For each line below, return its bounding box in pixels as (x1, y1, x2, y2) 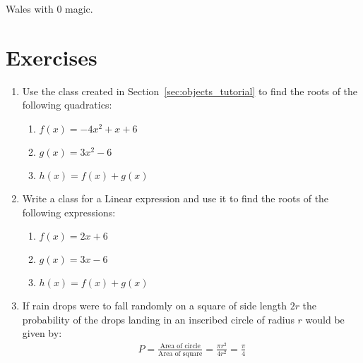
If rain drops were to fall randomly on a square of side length (22, 298, 287, 313)
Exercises (6, 42, 97, 71)
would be (305, 312, 345, 326)
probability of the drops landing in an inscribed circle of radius (22, 312, 294, 326)
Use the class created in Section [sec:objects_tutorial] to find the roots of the (22, 83, 358, 98)
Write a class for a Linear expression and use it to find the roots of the (22, 190, 329, 205)
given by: (22, 326, 62, 340)
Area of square (158, 350, 203, 357)
